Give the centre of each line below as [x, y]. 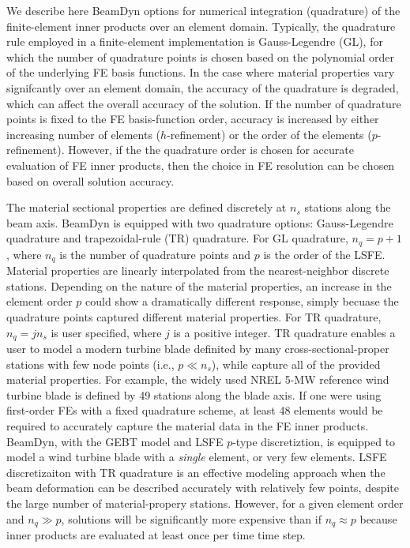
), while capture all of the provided [296, 364]
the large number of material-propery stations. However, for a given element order [205, 503]
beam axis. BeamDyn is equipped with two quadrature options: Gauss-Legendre [200, 222]
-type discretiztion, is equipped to [314, 441]
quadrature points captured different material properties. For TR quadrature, [194, 317]
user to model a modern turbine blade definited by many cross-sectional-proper [198, 349]
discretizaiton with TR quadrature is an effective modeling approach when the [196, 472]
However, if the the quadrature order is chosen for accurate [211, 150]
